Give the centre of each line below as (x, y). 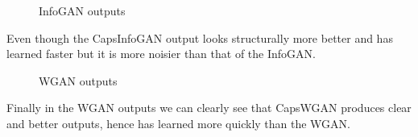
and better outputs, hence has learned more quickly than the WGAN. (178, 123)
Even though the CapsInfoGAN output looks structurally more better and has (200, 37)
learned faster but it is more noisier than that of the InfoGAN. (161, 54)
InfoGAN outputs (82, 10)
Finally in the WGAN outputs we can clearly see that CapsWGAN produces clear (209, 108)
